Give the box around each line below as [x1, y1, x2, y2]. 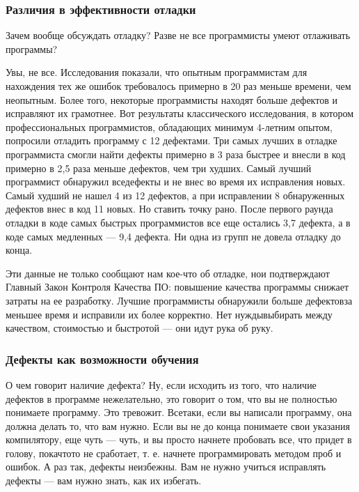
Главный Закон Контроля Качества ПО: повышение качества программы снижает [6, 279, 349, 294]
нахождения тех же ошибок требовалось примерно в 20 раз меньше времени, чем [6, 79, 351, 93]
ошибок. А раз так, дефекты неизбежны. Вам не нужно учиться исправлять [6, 459, 326, 474]
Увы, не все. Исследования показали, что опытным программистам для [6, 65, 308, 79]
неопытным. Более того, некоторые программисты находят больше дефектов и [6, 92, 337, 107]
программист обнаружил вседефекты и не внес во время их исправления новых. [6, 174, 346, 189]
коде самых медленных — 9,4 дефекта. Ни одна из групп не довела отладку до [6, 229, 341, 243]
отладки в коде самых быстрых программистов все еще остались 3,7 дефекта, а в [6, 215, 351, 229]
